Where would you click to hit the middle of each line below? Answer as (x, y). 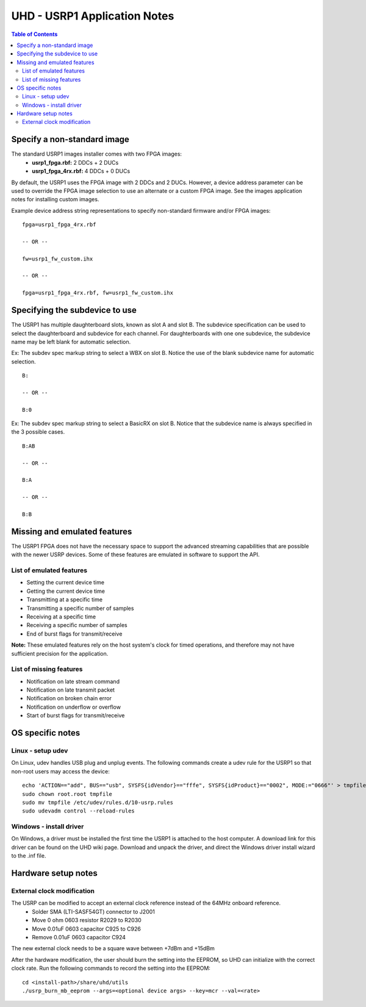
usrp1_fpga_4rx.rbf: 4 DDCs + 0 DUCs (81, 171)
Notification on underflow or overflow (74, 707)
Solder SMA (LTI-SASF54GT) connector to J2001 (93, 911)
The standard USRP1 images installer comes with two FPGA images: (97, 154)
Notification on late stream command (73, 681)
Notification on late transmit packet (71, 690)
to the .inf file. (29, 856)
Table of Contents (34, 34)
